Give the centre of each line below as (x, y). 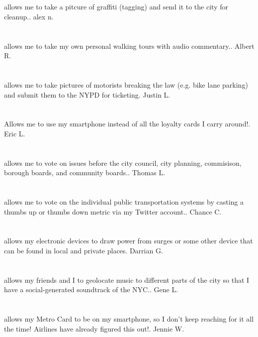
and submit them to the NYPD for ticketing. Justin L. (87, 94)
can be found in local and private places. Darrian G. (84, 251)
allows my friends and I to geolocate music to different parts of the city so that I (127, 280)
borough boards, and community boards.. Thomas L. (85, 172)
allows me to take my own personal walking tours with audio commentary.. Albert (129, 46)
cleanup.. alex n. (29, 16)
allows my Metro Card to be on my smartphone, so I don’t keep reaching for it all (129, 319)
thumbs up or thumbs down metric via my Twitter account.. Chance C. (113, 211)
